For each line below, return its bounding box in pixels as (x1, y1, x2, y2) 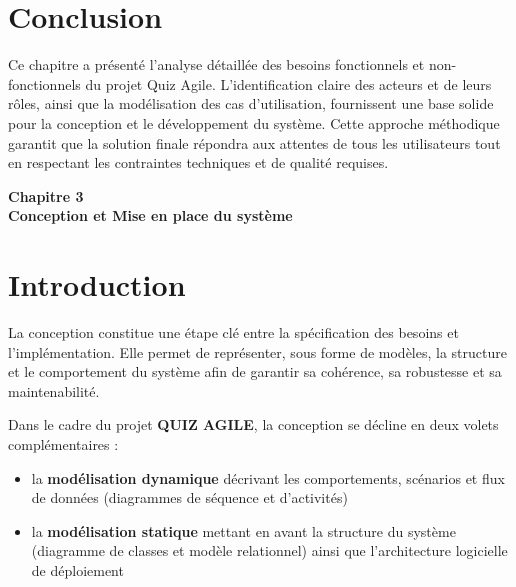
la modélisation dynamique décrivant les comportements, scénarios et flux (31, 467, 505, 488)
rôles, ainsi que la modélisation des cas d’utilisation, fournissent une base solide (8, 93, 494, 114)
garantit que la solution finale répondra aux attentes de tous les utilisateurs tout (8, 132, 501, 153)
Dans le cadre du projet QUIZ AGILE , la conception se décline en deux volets (8, 414, 499, 435)
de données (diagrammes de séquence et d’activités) (31, 487, 348, 508)
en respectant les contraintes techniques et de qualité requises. (8, 152, 389, 173)
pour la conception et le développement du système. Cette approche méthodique (8, 112, 500, 133)
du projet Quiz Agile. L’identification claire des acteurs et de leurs (85, 73, 492, 94)
